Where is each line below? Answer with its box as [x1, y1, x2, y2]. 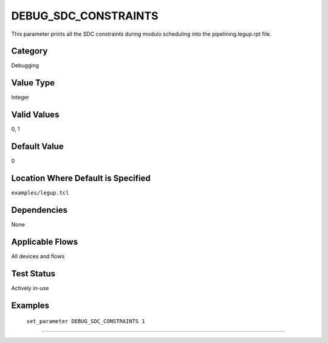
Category [11, 46, 48, 56]
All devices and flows [11, 252, 65, 260]
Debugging [11, 62, 39, 69]
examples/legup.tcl [11, 190, 69, 196]
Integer [11, 94, 30, 101]
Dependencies [11, 205, 68, 215]
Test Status [11, 268, 56, 279]
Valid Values [11, 110, 60, 120]
